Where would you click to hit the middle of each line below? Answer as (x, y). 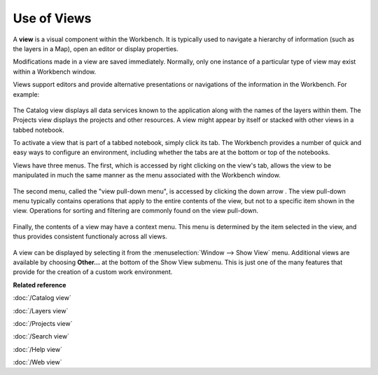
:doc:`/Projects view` (43, 323)
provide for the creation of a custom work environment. (93, 272)
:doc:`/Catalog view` (42, 298)
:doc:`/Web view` (37, 362)
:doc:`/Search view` (41, 336)
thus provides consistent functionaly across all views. (90, 237)
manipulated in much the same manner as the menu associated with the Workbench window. (147, 175)
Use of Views (52, 18)
